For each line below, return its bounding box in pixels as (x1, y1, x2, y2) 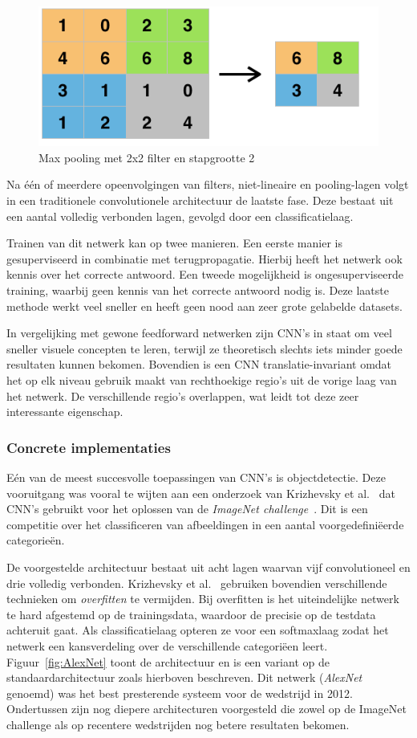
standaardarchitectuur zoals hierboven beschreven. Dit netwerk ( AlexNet (6, 669, 362, 686)
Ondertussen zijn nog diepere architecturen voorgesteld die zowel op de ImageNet (6, 700, 407, 717)
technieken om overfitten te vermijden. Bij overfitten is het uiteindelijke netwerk (6, 590, 399, 607)
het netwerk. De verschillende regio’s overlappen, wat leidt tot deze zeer (6, 387, 359, 404)
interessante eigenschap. (6, 403, 123, 420)
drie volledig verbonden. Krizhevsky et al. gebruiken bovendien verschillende (6, 574, 387, 591)
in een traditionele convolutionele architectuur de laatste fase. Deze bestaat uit (6, 192, 394, 209)
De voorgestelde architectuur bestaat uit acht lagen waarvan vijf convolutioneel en (6, 558, 411, 575)
